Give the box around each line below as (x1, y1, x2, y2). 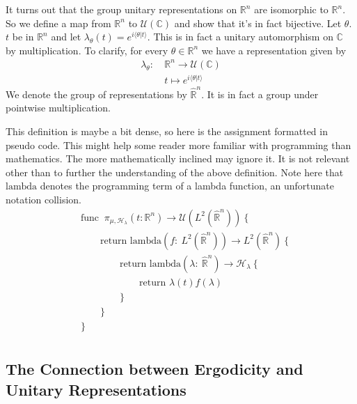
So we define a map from (6, 15, 111, 30)
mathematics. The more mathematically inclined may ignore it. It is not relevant (6, 151, 350, 166)
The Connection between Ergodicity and (6, 358, 303, 380)
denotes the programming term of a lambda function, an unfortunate (40, 178, 335, 193)
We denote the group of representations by (6, 86, 187, 101)
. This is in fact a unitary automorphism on (147, 29, 333, 44)
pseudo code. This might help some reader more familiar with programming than (6, 137, 351, 152)
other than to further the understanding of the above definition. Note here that (6, 164, 344, 179)
